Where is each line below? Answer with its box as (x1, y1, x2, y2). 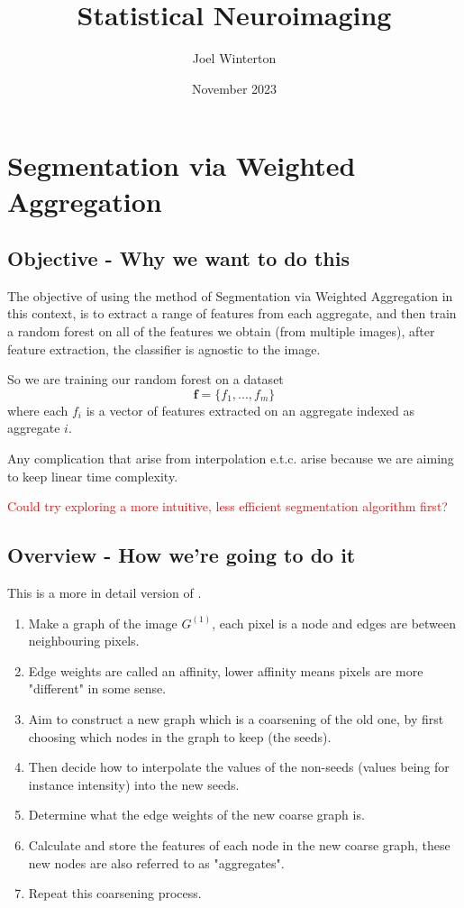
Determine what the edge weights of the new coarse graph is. (28, 805, 365, 824)
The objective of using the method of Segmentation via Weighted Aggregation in (7, 286, 453, 305)
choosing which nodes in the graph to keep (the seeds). (28, 727, 332, 746)
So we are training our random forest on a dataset (7, 370, 284, 389)
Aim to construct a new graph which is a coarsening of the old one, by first (28, 710, 444, 728)
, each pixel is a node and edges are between (212, 613, 457, 632)
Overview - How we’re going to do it (7, 541, 356, 569)
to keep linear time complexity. (7, 466, 178, 485)
